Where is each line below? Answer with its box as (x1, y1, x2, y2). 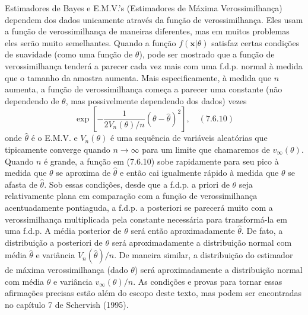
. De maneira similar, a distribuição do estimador (114, 249, 293, 261)
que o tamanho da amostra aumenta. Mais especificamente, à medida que (5, 71, 272, 83)
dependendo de (5, 94, 59, 107)
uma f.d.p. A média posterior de (5, 224, 122, 237)
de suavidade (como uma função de (5, 48, 133, 60)
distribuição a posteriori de (5, 236, 103, 248)
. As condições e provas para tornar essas (133, 275, 282, 287)
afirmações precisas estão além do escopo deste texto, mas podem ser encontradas (5, 287, 302, 299)
